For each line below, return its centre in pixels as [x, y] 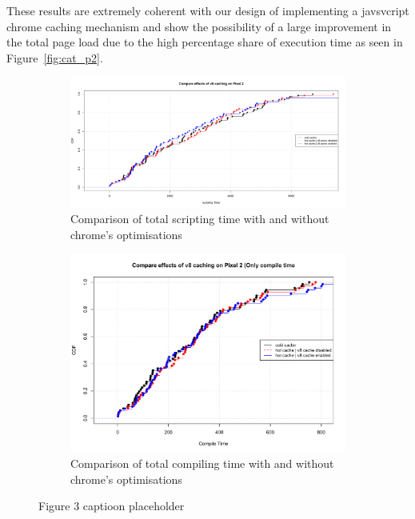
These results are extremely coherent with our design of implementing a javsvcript [208, 10]
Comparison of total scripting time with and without [200, 219]
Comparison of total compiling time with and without [202, 463]
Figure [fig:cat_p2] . [55, 57]
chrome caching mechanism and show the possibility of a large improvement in [199, 26]
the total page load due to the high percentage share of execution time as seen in [205, 42]
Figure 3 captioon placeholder [112, 506]
